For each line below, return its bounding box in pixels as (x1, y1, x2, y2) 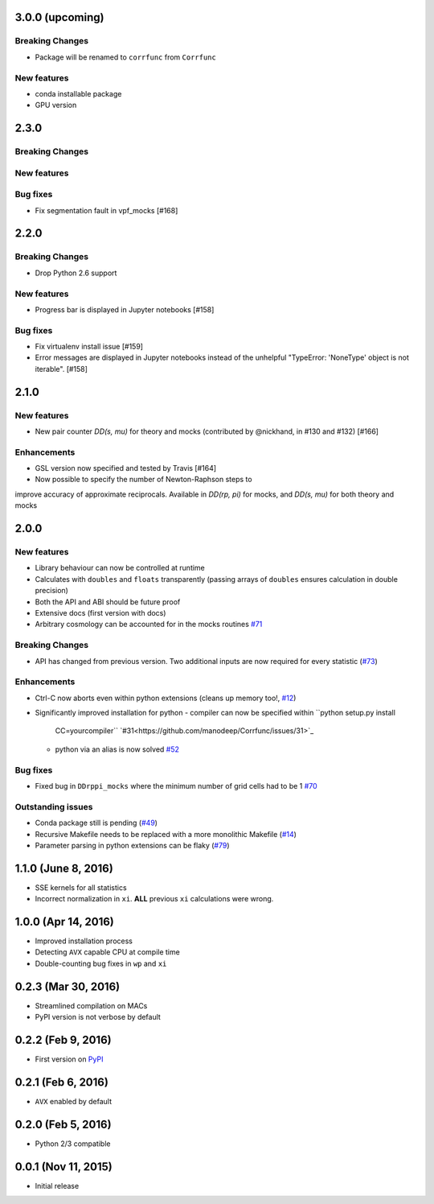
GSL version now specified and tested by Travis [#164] (35, 464, 217, 473)
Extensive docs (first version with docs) (35, 608, 166, 617)
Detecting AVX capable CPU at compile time (35, 947, 180, 957)
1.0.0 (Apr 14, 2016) (14, 915, 114, 929)
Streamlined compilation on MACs (35, 1000, 148, 1010)
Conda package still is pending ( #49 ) (35, 818, 158, 828)
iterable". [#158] (35, 364, 88, 373)
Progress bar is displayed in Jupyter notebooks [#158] (35, 304, 215, 314)
